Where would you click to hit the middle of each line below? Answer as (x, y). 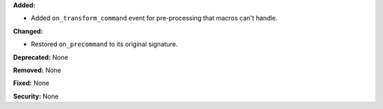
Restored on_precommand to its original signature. (104, 44)
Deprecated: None (41, 57)
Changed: (28, 31)
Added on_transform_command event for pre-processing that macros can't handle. (154, 18)
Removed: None (37, 70)
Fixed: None (31, 83)
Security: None (36, 96)
